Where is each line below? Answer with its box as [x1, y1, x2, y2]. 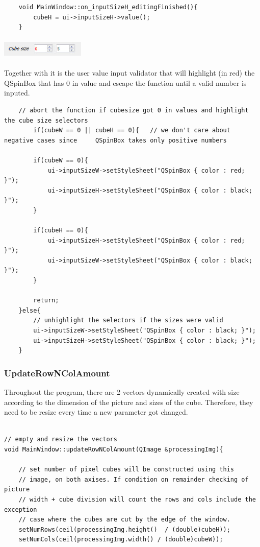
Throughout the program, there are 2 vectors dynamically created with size [4, 387, 240, 397]
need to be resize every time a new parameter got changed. [4, 407, 188, 417]
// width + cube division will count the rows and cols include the [18, 495, 256, 503]
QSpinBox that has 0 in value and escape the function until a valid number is [4, 77, 247, 88]
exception [4, 506, 37, 513]
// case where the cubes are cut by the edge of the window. [18, 516, 230, 524]
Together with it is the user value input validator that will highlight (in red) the [4, 67, 255, 78]
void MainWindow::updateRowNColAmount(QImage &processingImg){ [4, 445, 223, 453]
